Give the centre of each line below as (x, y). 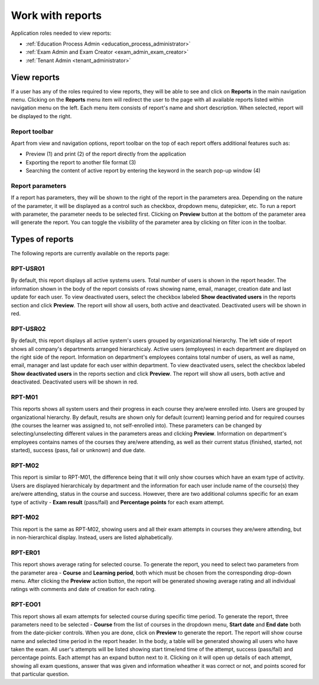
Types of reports (42, 239)
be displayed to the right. (41, 116)
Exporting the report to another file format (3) (81, 162)
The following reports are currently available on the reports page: (90, 254)
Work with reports (56, 15)
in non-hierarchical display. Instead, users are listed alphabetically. (92, 537)
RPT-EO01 (26, 605)
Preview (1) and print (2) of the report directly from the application (106, 154)
